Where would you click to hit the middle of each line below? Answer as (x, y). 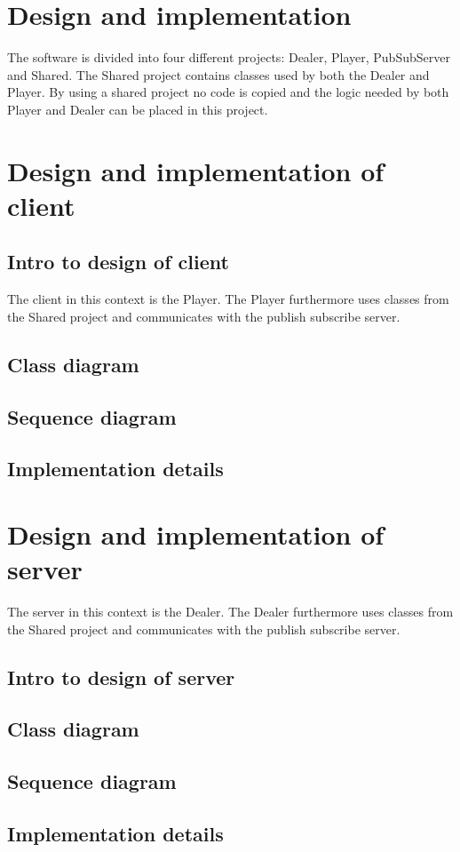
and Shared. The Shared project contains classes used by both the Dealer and (218, 74)
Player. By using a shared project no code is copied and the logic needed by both (228, 92)
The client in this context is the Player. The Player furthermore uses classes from (228, 299)
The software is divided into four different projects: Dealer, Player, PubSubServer (229, 57)
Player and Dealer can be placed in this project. (138, 109)
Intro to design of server (121, 677)
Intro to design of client (118, 262)
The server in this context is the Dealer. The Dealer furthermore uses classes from (230, 612)
